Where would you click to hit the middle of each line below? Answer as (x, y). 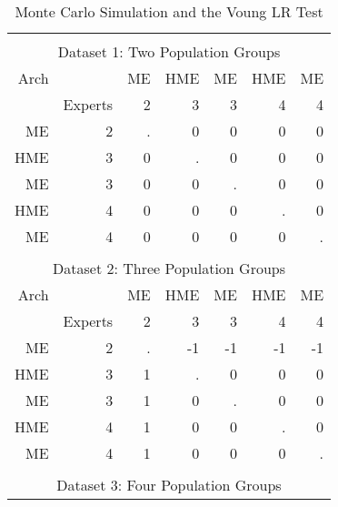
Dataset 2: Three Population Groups (169, 268)
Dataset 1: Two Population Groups (169, 51)
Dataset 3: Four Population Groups (169, 485)
